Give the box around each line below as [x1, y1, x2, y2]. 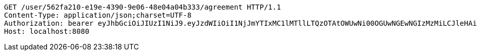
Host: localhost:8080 [4, 27, 89, 35]
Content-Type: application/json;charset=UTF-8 [4, 11, 192, 19]
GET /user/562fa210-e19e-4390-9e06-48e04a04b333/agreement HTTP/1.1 [4, 3, 281, 11]
